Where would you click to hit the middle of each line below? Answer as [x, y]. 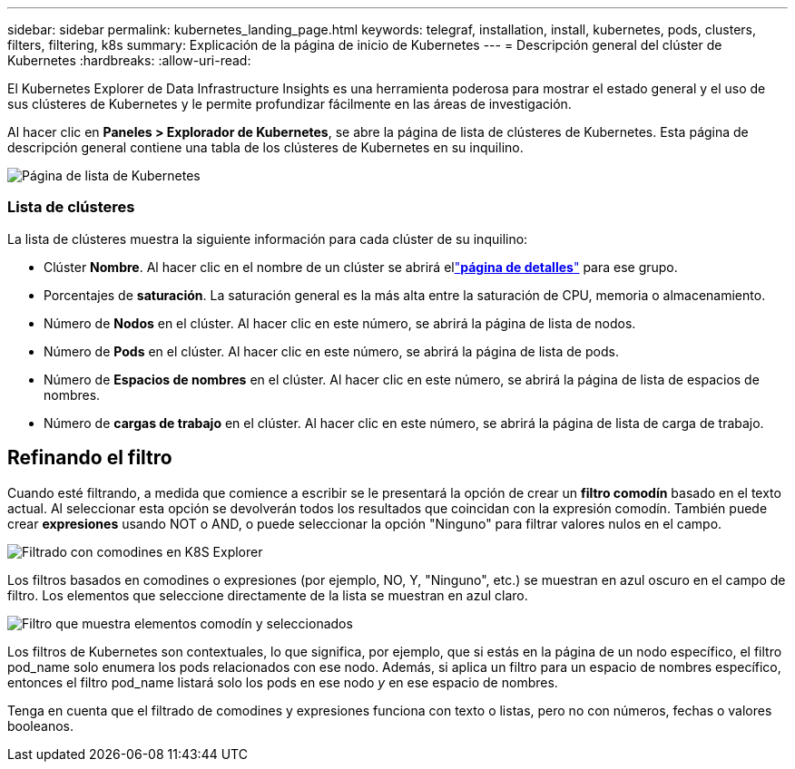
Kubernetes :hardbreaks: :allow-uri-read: [129, 60]
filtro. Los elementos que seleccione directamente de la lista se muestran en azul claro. [268, 595]
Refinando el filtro [90, 458]
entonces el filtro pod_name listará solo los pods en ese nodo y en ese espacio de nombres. [283, 682]
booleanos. [41, 725]
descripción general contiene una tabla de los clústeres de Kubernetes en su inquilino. [265, 147]
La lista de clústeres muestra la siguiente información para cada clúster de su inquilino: [268, 238]
